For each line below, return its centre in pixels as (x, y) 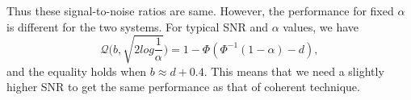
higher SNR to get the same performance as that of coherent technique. (183, 87)
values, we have (321, 26)
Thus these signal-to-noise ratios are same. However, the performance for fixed (200, 10)
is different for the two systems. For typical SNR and (137, 26)
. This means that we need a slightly (294, 71)
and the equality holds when (77, 71)
